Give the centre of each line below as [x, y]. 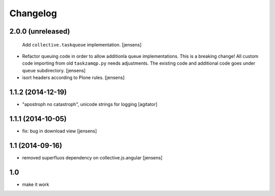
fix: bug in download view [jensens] [60, 131]
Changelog [33, 13]
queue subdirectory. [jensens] [54, 70]
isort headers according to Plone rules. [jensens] [73, 78]
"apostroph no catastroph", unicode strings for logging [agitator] [90, 104]
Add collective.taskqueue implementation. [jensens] [82, 45]
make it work [36, 184]
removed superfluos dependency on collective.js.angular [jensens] [92, 157]
